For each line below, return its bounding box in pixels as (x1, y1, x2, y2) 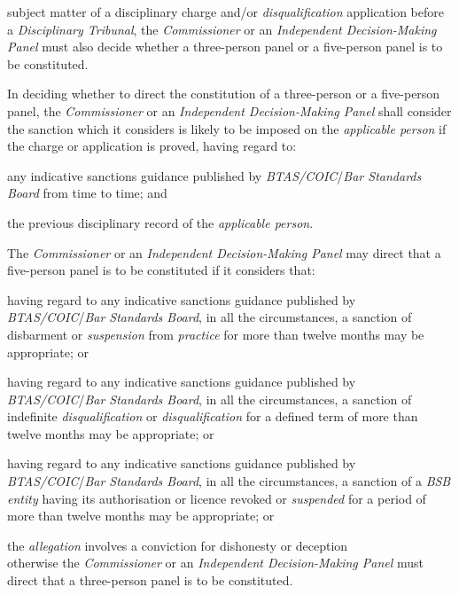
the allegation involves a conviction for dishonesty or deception (7, 536, 348, 554)
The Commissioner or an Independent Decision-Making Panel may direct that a (7, 243, 441, 262)
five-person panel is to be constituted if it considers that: (7, 261, 315, 279)
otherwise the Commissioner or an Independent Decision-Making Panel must (7, 553, 424, 572)
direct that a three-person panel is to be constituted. (7, 571, 293, 590)
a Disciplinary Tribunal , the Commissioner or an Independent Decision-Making (7, 20, 437, 38)
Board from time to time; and (7, 184, 167, 202)
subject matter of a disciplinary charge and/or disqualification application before (7, 3, 445, 20)
